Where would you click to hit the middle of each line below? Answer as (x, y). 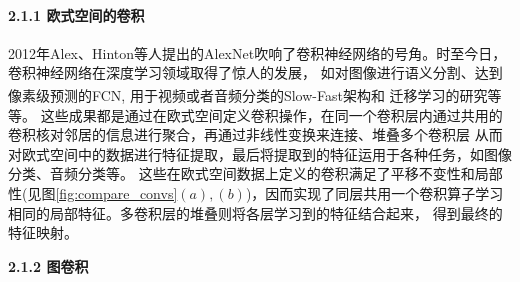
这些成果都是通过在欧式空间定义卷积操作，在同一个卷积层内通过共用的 (271, 114)
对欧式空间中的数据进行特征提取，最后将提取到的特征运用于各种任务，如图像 (260, 153)
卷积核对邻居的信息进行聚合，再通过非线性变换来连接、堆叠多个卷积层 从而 (255, 134)
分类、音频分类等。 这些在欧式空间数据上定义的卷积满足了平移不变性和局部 (255, 173)
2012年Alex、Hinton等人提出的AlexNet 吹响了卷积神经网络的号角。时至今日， (257, 52)
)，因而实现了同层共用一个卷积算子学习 (374, 193)
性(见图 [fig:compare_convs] (93, 193)
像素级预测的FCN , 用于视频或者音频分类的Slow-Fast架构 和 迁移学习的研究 (248, 95)
